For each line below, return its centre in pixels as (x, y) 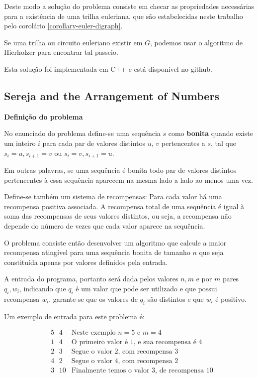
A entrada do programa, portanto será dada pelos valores (91, 279)
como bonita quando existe (211, 133)
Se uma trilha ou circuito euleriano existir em (73, 42)
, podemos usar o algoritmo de (196, 42)
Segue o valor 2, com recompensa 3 (125, 352)
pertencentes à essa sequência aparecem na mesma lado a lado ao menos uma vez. (129, 180)
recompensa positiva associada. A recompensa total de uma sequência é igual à (124, 206)
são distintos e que (175, 299)
